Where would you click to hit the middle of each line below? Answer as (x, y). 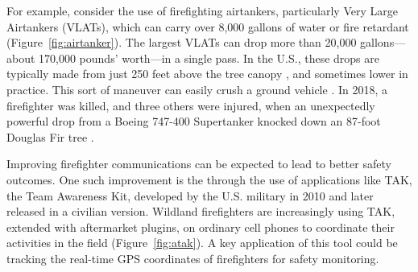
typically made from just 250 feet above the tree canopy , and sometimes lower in (207, 74)
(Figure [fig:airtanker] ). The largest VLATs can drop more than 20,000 (182, 42)
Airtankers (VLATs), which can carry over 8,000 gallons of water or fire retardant (208, 26)
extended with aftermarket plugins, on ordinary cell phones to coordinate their (201, 227)
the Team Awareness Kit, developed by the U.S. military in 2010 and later (190, 195)
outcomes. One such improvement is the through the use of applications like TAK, (209, 179)
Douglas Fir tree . (50, 136)
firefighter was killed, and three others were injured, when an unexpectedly (191, 105)
